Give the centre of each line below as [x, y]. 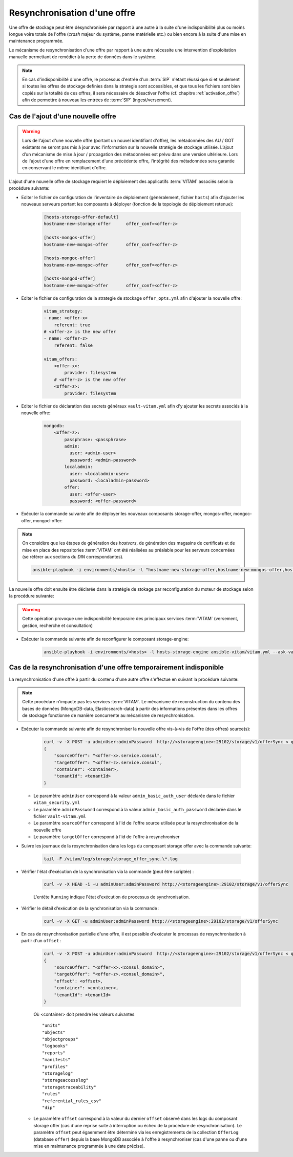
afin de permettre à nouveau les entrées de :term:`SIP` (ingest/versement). [97, 100]
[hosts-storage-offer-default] [81, 217]
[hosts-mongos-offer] [70, 238]
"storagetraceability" [69, 1087]
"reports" [54, 1053]
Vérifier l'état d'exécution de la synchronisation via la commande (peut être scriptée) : [107, 871]
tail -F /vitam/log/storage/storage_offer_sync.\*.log [111, 859]
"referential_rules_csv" [72, 1101]
